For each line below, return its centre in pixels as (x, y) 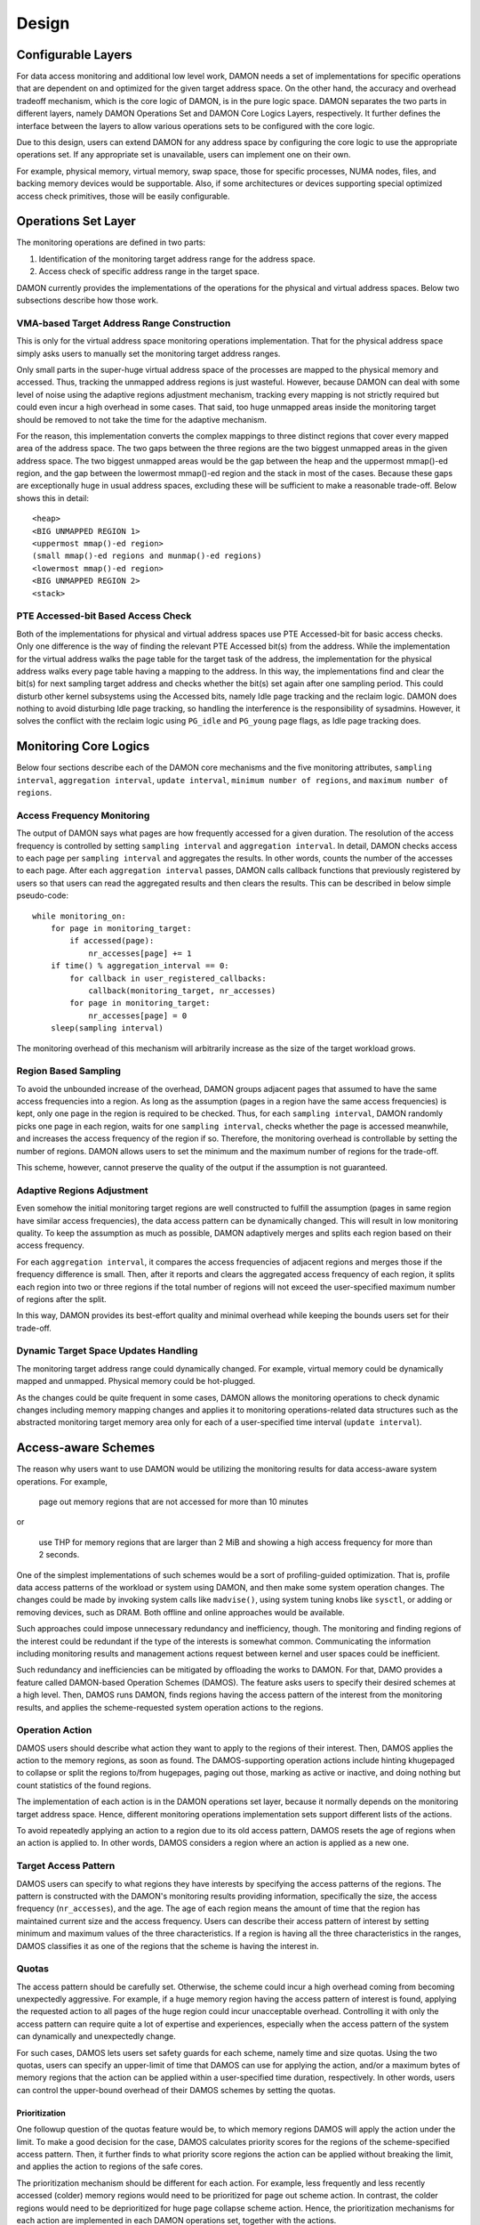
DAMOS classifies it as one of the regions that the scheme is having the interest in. (168, 1946)
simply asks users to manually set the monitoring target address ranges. (148, 353)
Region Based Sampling (69, 1071)
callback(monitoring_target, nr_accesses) (182, 991)
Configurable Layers (74, 55)
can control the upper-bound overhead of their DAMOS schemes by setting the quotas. (176, 2090)
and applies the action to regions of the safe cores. (110, 2166)
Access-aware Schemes (86, 1448)
